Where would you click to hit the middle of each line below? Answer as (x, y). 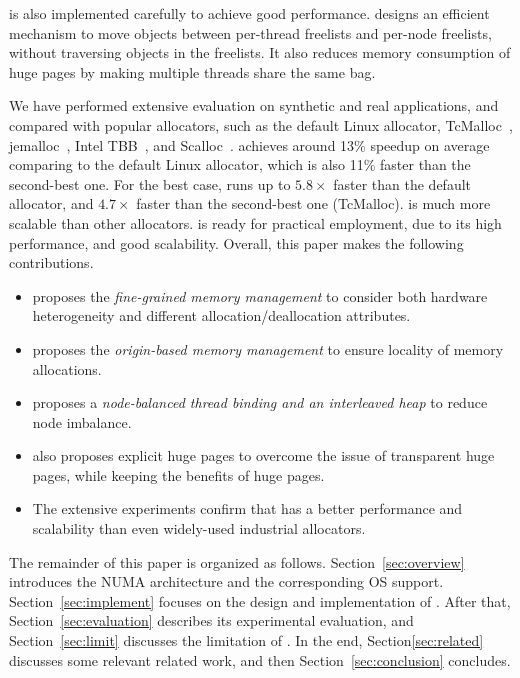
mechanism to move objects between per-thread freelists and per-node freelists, (250, 32)
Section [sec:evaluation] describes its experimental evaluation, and (211, 620)
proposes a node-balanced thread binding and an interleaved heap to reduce (260, 402)
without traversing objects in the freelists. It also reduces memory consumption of (260, 52)
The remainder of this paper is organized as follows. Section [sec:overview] (237, 561)
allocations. (67, 368)
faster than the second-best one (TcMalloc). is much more (313, 203)
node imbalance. (82, 421)
